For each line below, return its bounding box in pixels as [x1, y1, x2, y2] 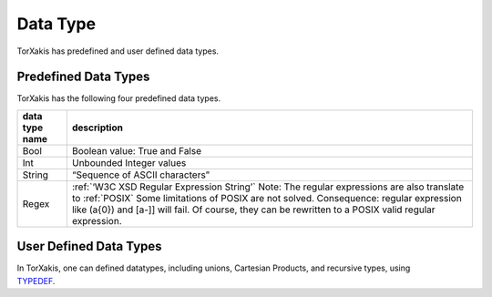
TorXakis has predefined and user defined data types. [16, 46, 219, 56]
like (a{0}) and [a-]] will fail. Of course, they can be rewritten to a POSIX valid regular [71, 203, 436, 216]
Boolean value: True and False [71, 144, 202, 157]
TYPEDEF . [16, 275, 56, 286]
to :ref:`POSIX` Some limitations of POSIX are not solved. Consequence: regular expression [71, 191, 462, 204]
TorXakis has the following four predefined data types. [16, 93, 221, 104]
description [71, 121, 123, 134]
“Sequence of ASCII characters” [71, 169, 210, 181]
